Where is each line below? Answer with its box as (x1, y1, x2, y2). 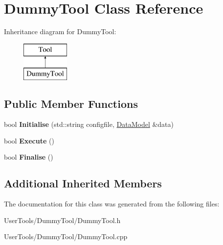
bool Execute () (4, 135, 54, 145)
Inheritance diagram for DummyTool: (4, 26, 116, 37)
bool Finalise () (4, 152, 53, 162)
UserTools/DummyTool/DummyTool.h (4, 215, 121, 225)
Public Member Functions (4, 96, 138, 111)
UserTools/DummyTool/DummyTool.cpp (4, 231, 128, 242)
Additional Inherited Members (4, 176, 162, 191)
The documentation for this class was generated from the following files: (4, 199, 220, 209)
